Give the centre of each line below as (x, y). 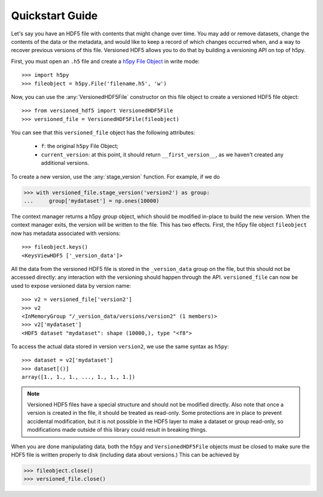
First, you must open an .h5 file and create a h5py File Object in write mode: (105, 61)
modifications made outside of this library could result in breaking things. (117, 430)
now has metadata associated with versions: (66, 233)
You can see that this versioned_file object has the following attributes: (103, 132)
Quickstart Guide (54, 16)
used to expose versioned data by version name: (71, 285)
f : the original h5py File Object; (80, 146)
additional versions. (65, 163)
